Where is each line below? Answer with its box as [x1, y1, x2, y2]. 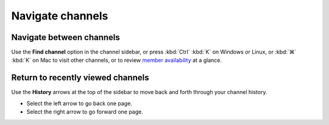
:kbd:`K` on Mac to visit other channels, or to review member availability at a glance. [11, 56, 222, 64]
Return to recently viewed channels [11, 73, 149, 83]
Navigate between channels [11, 32, 120, 42]
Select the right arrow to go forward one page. [26, 108, 143, 115]
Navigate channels [11, 9, 108, 22]
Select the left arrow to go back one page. [26, 100, 132, 107]
